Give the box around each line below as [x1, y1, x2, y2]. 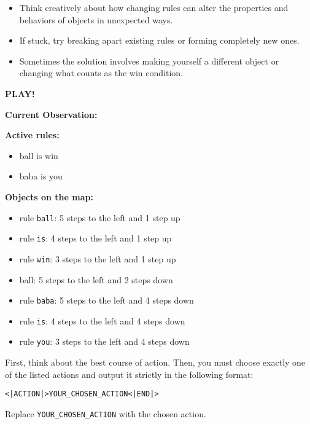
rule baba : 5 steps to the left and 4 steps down [19, 294, 194, 307]
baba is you [19, 170, 63, 183]
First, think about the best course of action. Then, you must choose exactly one [5, 356, 306, 369]
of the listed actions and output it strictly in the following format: [5, 367, 254, 380]
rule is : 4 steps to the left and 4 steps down [19, 314, 185, 327]
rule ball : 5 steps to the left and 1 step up [19, 211, 180, 224]
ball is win [19, 149, 58, 162]
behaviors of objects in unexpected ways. [19, 13, 173, 26]
